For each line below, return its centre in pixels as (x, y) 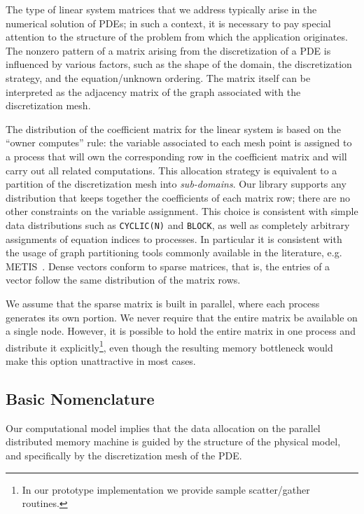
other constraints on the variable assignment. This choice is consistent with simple (182, 211)
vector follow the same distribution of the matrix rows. (123, 280)
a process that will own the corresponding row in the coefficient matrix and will (176, 156)
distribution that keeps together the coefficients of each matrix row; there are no (178, 197)
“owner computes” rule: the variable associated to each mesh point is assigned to (179, 143)
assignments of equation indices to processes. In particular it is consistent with (174, 238)
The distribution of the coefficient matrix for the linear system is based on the (173, 128)
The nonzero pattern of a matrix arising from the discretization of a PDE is (168, 50)
